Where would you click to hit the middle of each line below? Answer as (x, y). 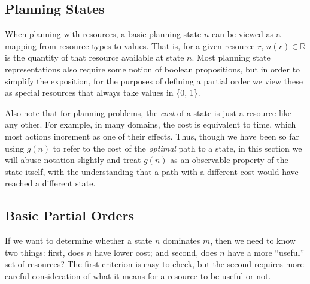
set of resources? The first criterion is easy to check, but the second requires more (154, 264)
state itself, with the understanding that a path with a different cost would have (152, 171)
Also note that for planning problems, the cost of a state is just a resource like (148, 112)
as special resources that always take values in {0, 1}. (103, 93)
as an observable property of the (229, 160)
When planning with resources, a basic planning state (103, 34)
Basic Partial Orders (70, 215)
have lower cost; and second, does (156, 252)
